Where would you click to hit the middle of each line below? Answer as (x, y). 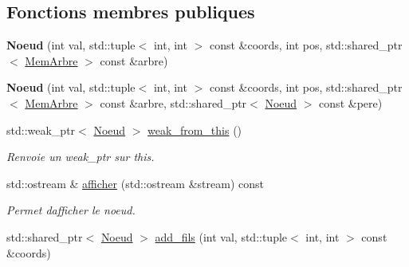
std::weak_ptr (41, 130)
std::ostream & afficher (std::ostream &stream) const (135, 183)
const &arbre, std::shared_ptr (173, 102)
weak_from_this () (195, 130)
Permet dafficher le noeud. (71, 210)
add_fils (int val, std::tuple (221, 236)
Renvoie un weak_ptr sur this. (81, 157)
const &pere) (351, 102)
